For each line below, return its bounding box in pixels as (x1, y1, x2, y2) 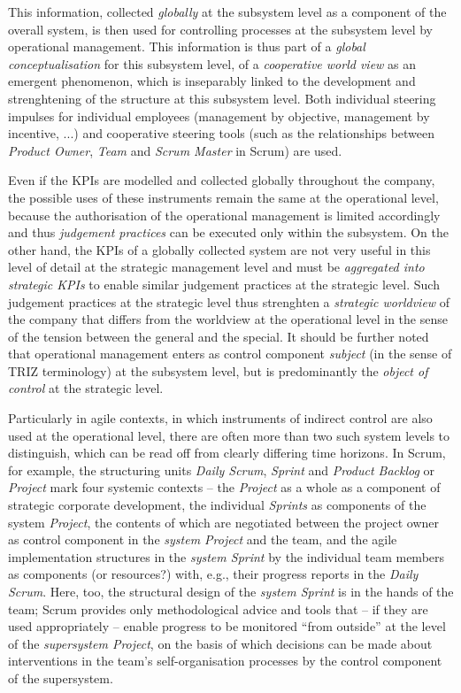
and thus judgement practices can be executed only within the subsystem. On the (8, 223, 449, 242)
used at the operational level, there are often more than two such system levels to (8, 426, 450, 444)
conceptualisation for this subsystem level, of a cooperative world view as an (8, 54, 416, 73)
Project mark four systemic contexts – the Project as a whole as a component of (8, 478, 441, 497)
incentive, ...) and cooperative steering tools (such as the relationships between (8, 124, 435, 142)
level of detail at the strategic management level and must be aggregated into (8, 258, 425, 276)
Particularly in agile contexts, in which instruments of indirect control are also (8, 409, 433, 427)
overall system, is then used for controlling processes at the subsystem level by (8, 19, 433, 38)
